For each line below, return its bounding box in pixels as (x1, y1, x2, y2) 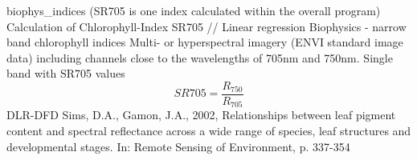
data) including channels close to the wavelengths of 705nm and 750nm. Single (6, 49, 393, 66)
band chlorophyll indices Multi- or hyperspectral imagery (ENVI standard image (6, 34, 403, 50)
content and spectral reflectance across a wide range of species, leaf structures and (6, 122, 411, 139)
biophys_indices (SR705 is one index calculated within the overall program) (6, 2, 381, 18)
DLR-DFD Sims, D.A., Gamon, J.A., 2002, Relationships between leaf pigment (6, 106, 396, 123)
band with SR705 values (6, 65, 125, 82)
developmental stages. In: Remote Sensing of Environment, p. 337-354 (6, 138, 350, 154)
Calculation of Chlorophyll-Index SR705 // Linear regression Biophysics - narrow (6, 18, 407, 34)
